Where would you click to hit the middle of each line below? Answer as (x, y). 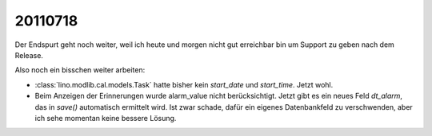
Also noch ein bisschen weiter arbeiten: (80, 70)
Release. (29, 55)
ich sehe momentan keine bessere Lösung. (106, 118)
